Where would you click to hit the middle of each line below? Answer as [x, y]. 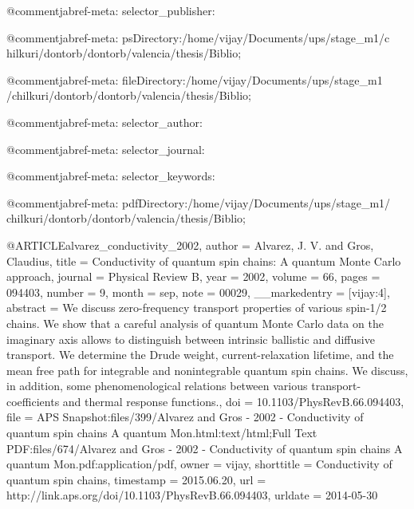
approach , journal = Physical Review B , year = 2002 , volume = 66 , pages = [193, 276]
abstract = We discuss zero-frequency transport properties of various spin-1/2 [197, 308]
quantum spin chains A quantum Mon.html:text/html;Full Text [162, 433]
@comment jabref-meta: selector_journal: [106, 149]
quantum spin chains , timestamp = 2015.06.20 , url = [136, 479]
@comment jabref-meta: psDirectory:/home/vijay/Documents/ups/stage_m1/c [198, 37]
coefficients [33, 401]
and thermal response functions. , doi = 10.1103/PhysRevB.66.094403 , [233, 401]
